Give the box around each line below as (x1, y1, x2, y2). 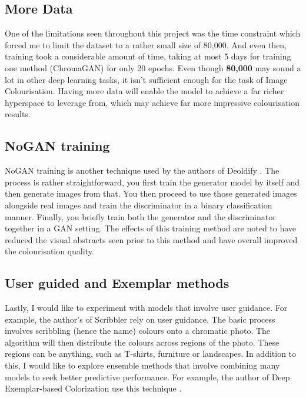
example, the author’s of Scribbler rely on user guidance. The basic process (5, 313, 275, 325)
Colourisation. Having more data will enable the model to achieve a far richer (5, 85, 284, 97)
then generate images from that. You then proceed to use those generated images (5, 187, 297, 200)
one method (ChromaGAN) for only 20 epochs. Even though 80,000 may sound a (5, 61, 301, 74)
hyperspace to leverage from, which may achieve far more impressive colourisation (5, 96, 300, 108)
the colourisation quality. (5, 245, 94, 257)
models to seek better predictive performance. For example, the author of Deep (5, 370, 290, 383)
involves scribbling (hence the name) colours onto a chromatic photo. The (5, 324, 271, 337)
